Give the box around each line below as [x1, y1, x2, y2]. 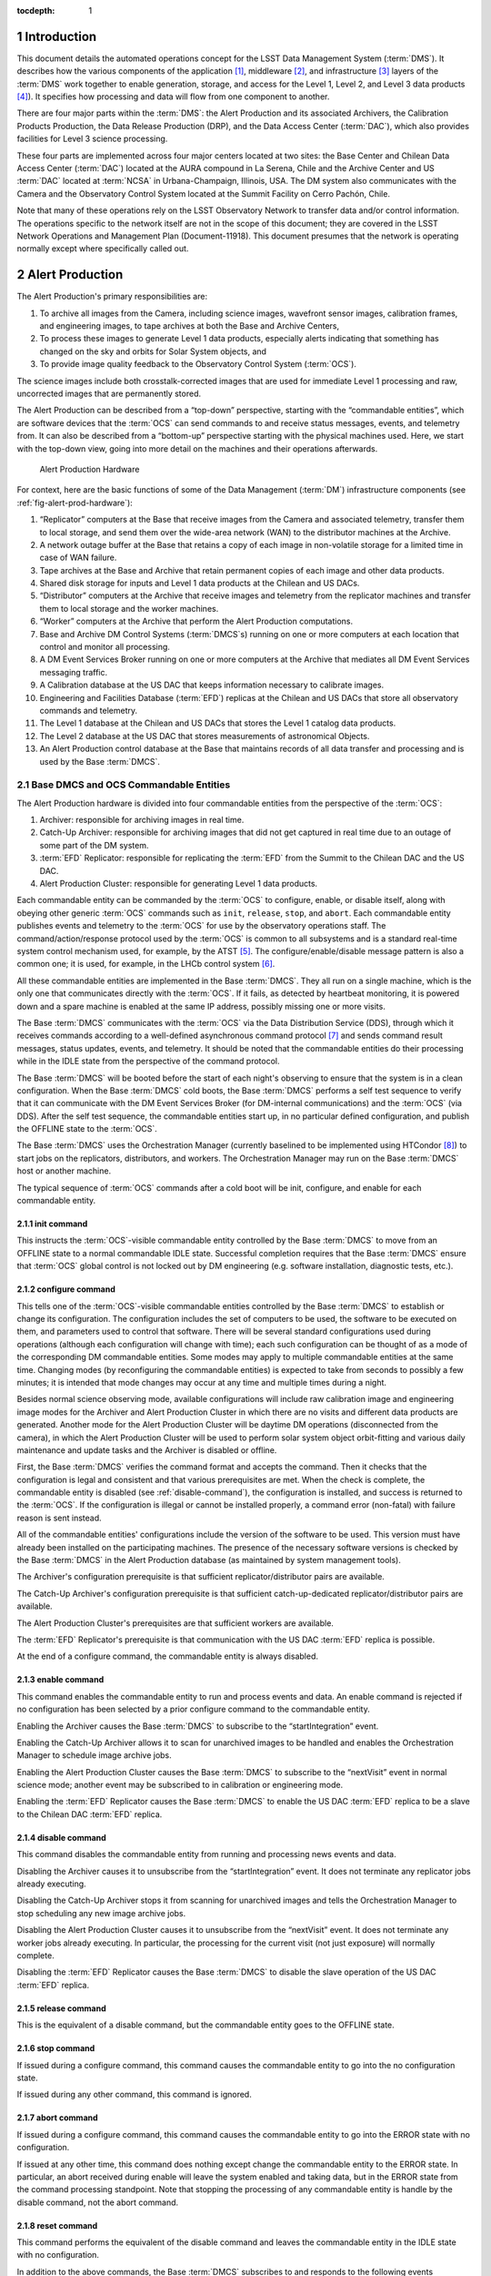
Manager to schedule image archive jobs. [16, 1750, 172, 1761]
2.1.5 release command [16, 2003, 106, 2014]
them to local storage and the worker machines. [39, 603, 219, 614]
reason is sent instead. [16, 1512, 102, 1523]
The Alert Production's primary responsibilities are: [16, 291, 208, 302]
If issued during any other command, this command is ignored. [16, 2089, 252, 2100]
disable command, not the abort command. [16, 2197, 179, 2208]
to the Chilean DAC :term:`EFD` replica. [16, 1808, 163, 1820]
